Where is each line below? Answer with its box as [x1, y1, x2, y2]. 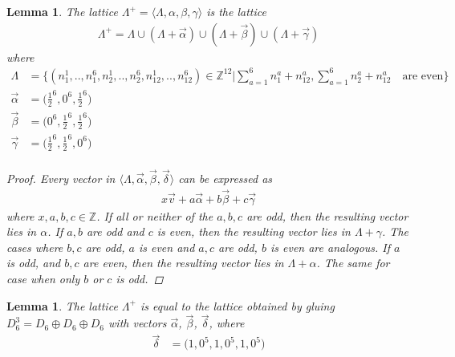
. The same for [316, 254, 390, 271]
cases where [6, 238, 63, 255]
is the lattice [206, 3, 266, 19]
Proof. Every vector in [6, 169, 116, 186]
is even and [138, 238, 195, 255]
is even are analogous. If [270, 238, 391, 255]
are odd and [86, 223, 144, 240]
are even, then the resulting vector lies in [83, 254, 284, 271]
